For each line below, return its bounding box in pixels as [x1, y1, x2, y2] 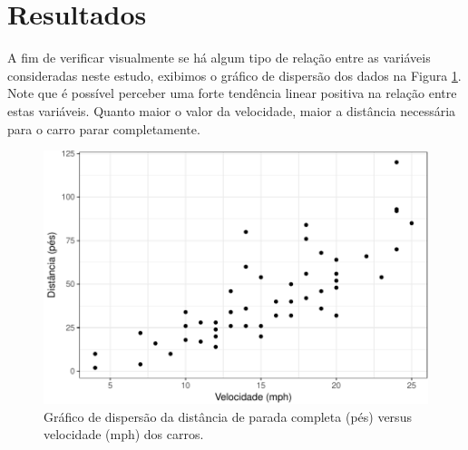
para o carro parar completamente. [7, 119, 200, 138]
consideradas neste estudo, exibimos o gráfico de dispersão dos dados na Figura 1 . [7, 65, 462, 84]
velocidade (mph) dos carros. [44, 425, 204, 444]
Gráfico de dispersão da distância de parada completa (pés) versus [44, 406, 412, 426]
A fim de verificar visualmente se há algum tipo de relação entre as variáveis [7, 48, 431, 67]
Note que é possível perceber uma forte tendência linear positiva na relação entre [7, 83, 457, 103]
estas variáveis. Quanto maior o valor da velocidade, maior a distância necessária [7, 101, 456, 120]
